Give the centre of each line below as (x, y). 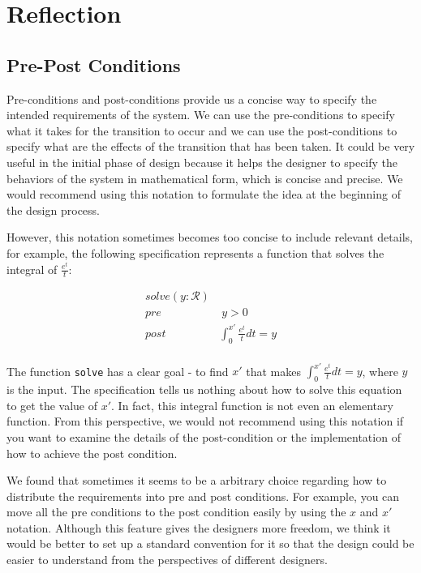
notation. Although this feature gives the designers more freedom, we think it (199, 527)
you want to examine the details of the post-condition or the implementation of (204, 436)
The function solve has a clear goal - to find (118, 371)
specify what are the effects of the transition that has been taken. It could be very (211, 146)
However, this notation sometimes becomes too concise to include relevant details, (210, 237)
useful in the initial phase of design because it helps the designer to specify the (202, 162)
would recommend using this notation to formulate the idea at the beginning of (204, 194)
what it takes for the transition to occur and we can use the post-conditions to (202, 130)
